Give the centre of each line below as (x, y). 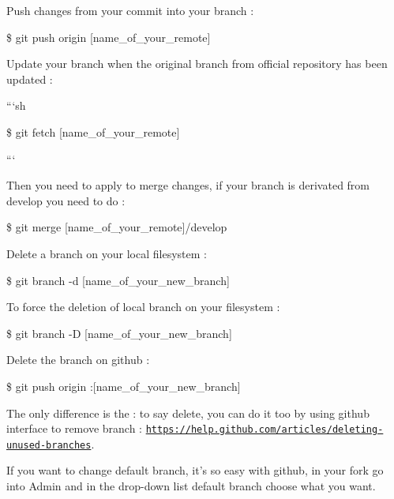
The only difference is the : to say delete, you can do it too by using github (188, 413)
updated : (30, 79)
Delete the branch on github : (78, 360)
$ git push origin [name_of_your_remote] (109, 37)
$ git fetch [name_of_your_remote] (93, 131)
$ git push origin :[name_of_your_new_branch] (124, 386)
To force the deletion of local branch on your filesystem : (143, 307)
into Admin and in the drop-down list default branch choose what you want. (191, 486)
